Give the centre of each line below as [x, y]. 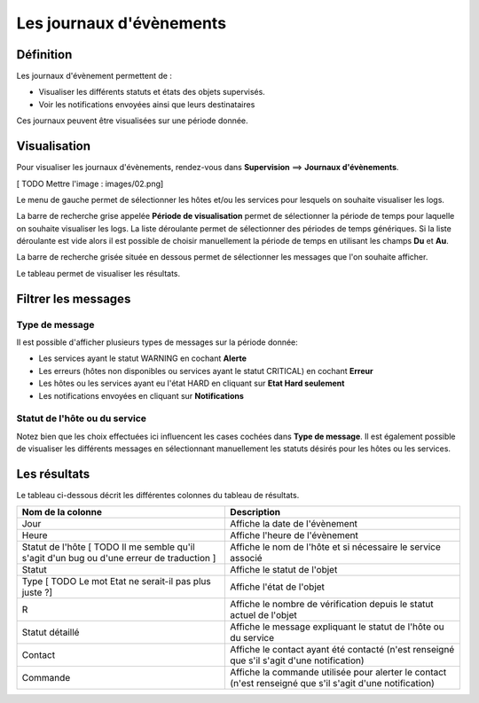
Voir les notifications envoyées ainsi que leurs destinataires [147, 104]
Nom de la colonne [62, 512]
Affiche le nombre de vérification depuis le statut [332, 605]
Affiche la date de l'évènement [294, 524]
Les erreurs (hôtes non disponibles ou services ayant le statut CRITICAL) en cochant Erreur [206, 371]
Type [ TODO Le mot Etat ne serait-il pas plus [117, 582]
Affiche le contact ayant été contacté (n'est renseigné [342, 650]
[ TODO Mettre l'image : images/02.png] [90, 184]
